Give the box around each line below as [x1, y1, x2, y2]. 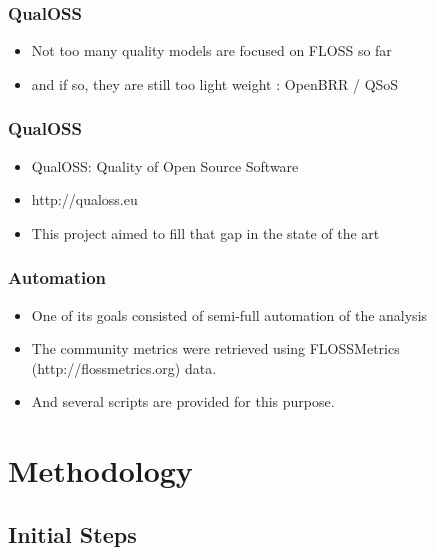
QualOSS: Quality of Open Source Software [31, 155, 299, 176]
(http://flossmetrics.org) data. [31, 357, 217, 378]
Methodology [8, 450, 193, 491]
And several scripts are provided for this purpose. [31, 391, 335, 412]
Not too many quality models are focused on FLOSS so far [31, 40, 392, 61]
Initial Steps [8, 518, 137, 549]
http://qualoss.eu [31, 189, 138, 210]
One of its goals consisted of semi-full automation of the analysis [31, 304, 428, 325]
